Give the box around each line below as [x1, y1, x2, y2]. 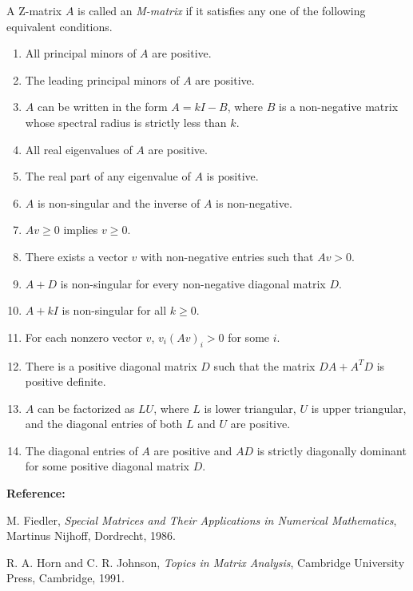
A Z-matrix [6, 2, 62, 18]
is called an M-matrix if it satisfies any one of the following [77, 2, 366, 18]
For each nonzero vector [25, 328, 142, 345]
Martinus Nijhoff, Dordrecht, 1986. [6, 527, 176, 544]
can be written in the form [37, 98, 168, 115]
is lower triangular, [204, 399, 296, 416]
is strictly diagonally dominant [256, 442, 407, 458]
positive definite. [25, 373, 106, 390]
